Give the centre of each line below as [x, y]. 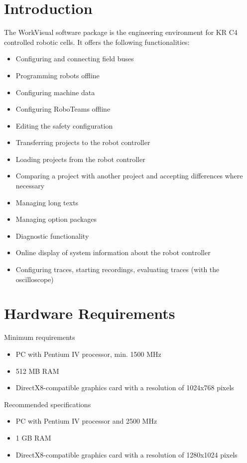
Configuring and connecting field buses [75, 59]
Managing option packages [56, 219]
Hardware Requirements [90, 313]
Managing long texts [47, 202]
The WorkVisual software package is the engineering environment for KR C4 [121, 32]
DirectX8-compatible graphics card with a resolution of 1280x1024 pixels [126, 454]
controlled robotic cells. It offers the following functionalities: [97, 42]
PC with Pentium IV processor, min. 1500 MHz [88, 354]
